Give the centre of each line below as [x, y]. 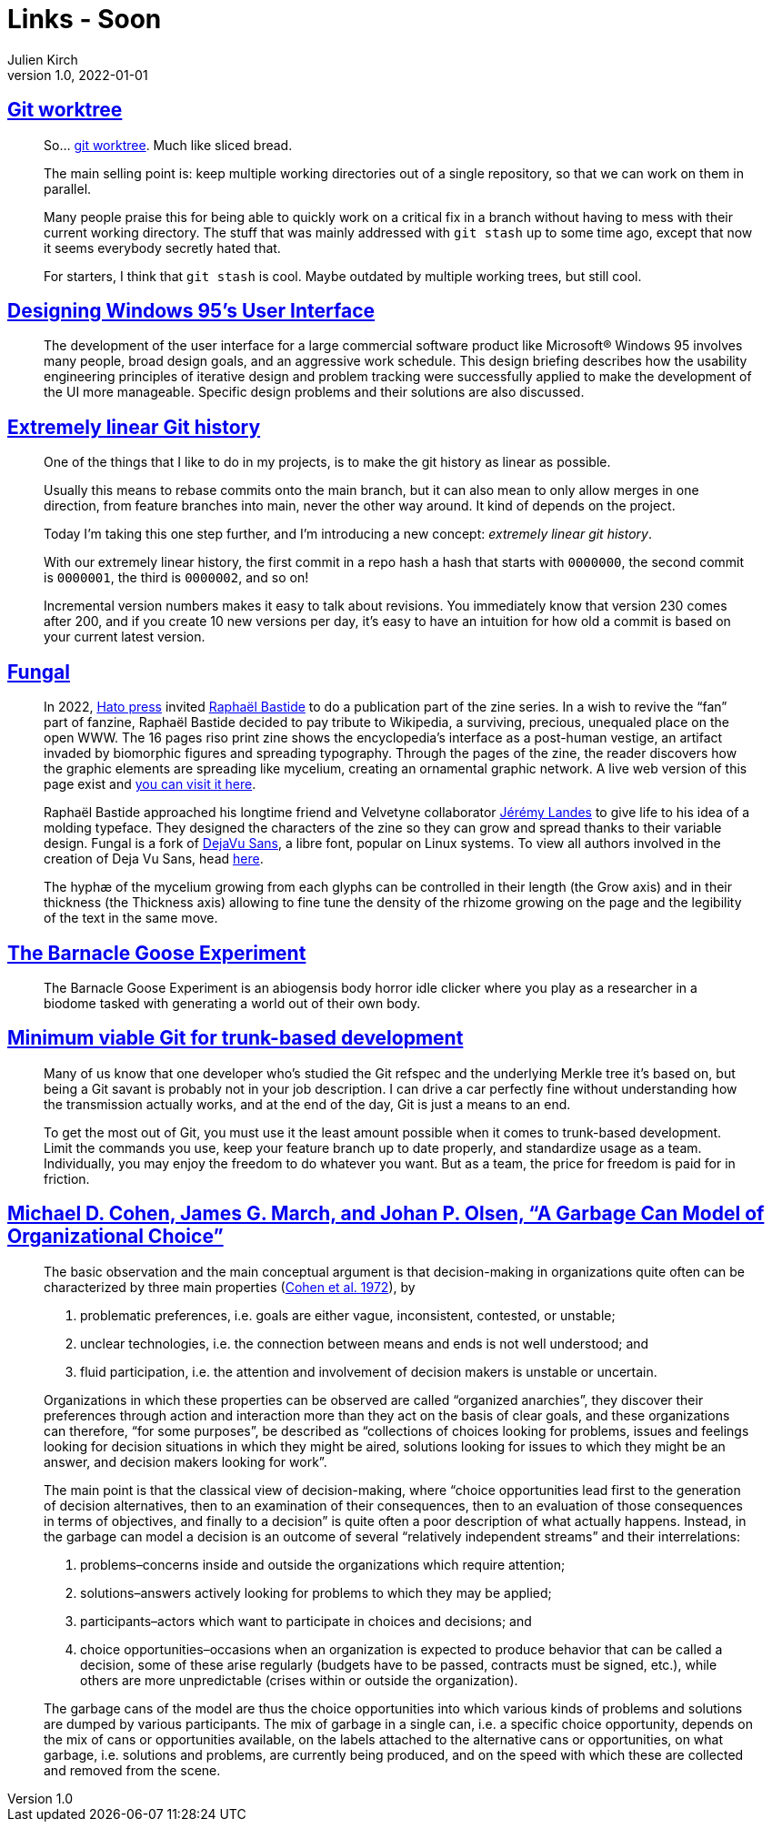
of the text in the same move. [131, 918]
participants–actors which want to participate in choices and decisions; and [306, 1621]
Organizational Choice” [115, 1237]
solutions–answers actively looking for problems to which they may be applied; [316, 1592]
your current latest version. [125, 637]
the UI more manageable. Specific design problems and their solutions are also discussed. [314, 392]
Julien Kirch [43, 59]
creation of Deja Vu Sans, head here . [154, 859]
